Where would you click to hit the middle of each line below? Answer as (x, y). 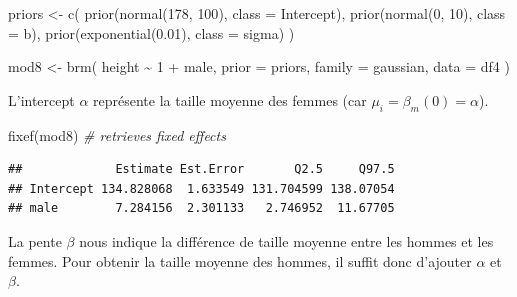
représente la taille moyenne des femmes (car (230, 99)
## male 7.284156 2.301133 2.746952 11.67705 (201, 208)
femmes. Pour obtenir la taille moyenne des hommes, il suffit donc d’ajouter (240, 260)
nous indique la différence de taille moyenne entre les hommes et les (286, 240)
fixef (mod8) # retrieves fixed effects (117, 134)
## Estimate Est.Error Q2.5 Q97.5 (201, 169)
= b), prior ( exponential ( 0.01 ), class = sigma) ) (151, 32)
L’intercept (41, 99)
